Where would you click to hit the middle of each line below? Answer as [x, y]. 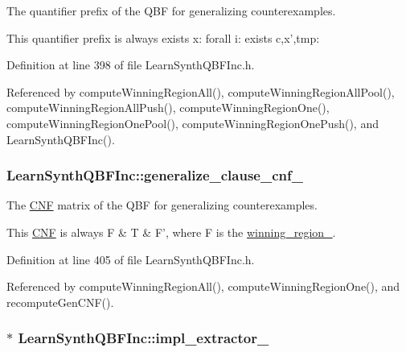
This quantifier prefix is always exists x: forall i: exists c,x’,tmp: [163, 37]
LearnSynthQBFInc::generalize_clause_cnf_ [155, 175]
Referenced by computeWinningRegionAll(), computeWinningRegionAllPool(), [201, 91]
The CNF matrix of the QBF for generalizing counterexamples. [162, 205]
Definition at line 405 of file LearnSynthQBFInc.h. [131, 259]
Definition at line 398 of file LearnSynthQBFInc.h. [131, 65]
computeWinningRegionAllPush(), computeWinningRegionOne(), [168, 108]
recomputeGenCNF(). [60, 302]
